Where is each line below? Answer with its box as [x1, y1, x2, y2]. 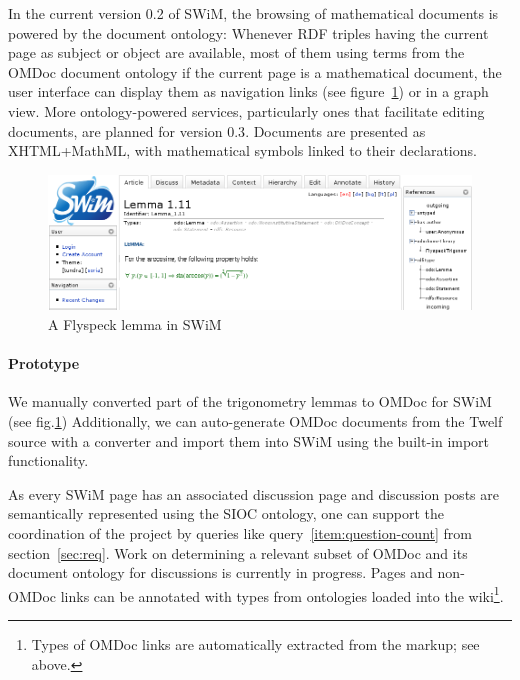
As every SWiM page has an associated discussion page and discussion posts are [8, 483, 499, 504]
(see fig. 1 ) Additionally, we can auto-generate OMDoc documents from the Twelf [8, 411, 503, 432]
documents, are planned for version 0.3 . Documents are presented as [8, 120, 426, 141]
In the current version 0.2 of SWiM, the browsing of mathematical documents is [8, 3, 499, 23]
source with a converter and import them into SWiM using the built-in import [8, 430, 490, 451]
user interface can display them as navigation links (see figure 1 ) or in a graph [8, 81, 489, 102]
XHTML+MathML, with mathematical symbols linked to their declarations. [8, 140, 477, 161]
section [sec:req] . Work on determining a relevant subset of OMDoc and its [8, 542, 468, 563]
